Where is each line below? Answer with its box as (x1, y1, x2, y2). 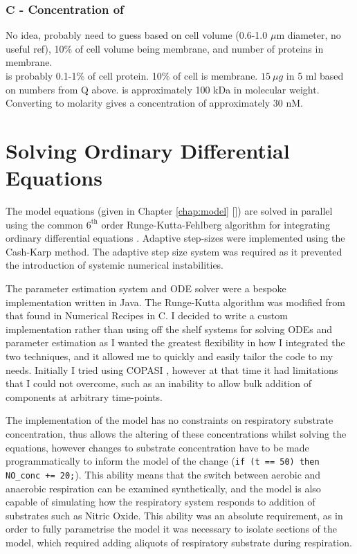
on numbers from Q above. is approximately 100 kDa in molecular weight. (6, 82, 320, 96)
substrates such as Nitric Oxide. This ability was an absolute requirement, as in (6, 508, 343, 522)
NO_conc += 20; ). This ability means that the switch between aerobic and (6, 467, 321, 481)
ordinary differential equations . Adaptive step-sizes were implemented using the (6, 231, 345, 245)
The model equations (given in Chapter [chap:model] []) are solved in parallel (6, 204, 333, 218)
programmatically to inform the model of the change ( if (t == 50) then (6, 454, 320, 468)
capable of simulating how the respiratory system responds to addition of (6, 494, 315, 509)
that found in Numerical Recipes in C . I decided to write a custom (6, 308, 288, 323)
